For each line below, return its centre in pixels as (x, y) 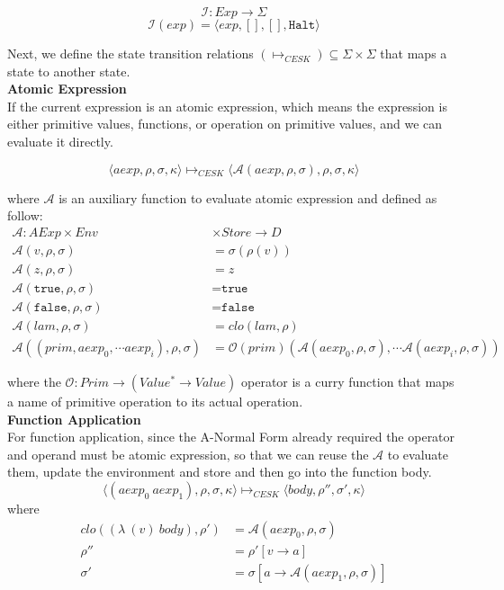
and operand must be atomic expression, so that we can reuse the (188, 454)
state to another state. (69, 71)
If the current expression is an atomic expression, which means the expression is (227, 106)
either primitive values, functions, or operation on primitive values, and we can (225, 124)
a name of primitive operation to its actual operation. (155, 401)
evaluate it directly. (60, 141)
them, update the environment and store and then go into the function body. (220, 472)
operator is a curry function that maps (348, 381)
